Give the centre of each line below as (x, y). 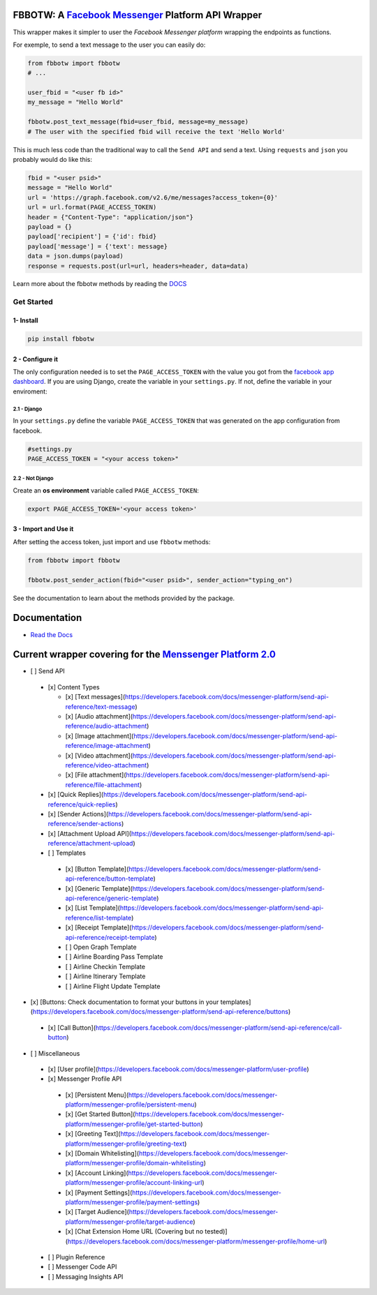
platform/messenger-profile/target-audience (129, 1222)
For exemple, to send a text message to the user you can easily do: (109, 45)
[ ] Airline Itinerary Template (105, 976)
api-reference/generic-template (111, 898)
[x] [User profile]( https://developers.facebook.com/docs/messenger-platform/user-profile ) (179, 1069)
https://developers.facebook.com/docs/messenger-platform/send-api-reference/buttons (161, 1012)
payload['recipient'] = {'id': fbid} (92, 237)
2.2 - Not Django (33, 479)
